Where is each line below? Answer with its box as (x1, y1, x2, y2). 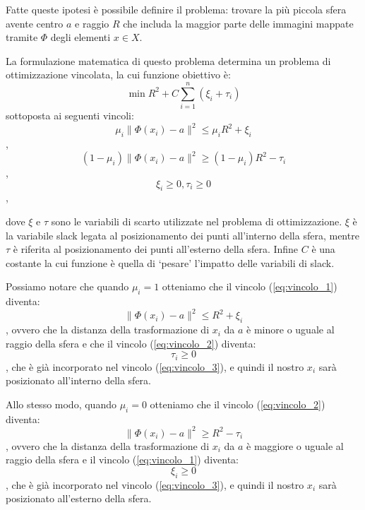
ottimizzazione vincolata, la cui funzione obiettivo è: (6, 67, 231, 82)
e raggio (75, 16, 109, 30)
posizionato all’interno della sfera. (6, 373, 151, 388)
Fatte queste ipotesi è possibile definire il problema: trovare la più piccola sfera (6, 2, 347, 16)
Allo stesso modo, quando (6, 396, 116, 411)
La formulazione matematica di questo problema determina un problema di (6, 53, 331, 68)
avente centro (6, 16, 64, 30)
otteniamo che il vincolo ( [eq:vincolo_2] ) (150, 396, 325, 411)
